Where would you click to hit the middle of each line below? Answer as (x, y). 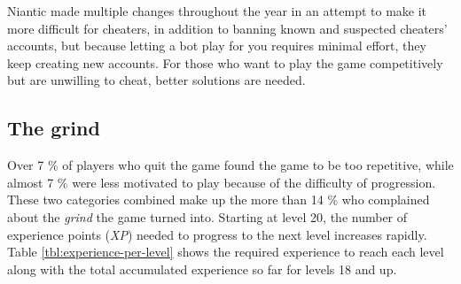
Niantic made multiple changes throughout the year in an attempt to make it (217, 11)
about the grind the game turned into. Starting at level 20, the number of (207, 216)
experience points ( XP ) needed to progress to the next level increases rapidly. (217, 234)
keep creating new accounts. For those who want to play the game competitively (225, 62)
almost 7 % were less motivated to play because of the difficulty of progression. (222, 182)
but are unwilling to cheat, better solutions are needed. (156, 80)
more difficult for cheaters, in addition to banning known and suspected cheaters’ (227, 28)
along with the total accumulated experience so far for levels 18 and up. (202, 269)
